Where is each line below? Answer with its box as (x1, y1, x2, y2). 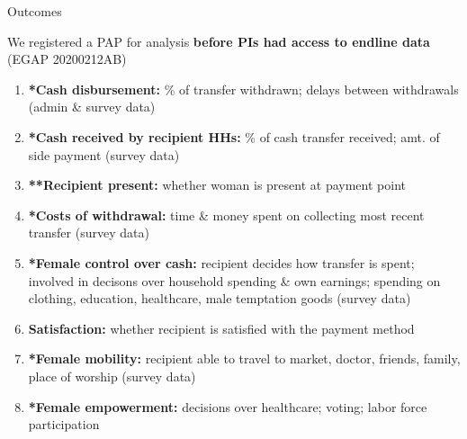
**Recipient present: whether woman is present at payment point (28, 175, 406, 194)
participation (28, 415, 100, 434)
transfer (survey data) (28, 223, 149, 242)
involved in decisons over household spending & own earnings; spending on (28, 271, 441, 290)
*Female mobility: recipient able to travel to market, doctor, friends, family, (28, 349, 461, 368)
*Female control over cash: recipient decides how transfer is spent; (28, 253, 415, 272)
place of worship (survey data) (28, 366, 196, 385)
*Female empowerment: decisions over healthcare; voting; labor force (28, 397, 427, 416)
